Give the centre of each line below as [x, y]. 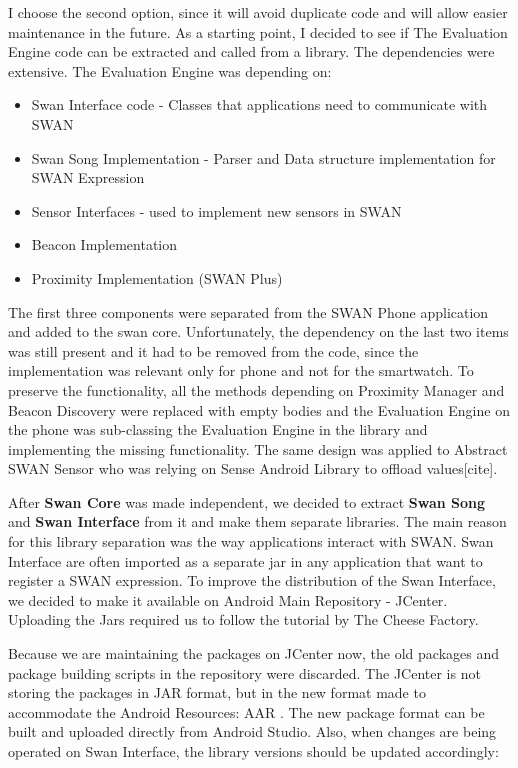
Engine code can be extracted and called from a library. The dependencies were [251, 51]
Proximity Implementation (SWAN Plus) [157, 277]
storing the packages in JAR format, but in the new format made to [217, 692]
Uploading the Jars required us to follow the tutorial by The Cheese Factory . [243, 619]
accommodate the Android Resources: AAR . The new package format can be [246, 711]
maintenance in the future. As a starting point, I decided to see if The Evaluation [258, 31]
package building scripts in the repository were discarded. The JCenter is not [244, 672]
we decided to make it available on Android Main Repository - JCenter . [228, 599]
